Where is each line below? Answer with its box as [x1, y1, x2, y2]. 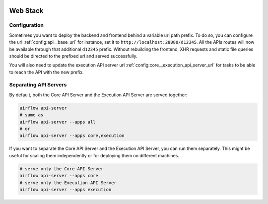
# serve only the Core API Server [19, 166, 104, 171]
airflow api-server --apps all [19, 119, 96, 125]
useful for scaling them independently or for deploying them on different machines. [9, 152, 180, 158]
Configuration [9, 22, 44, 29]
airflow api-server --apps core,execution [19, 133, 125, 138]
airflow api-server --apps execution [19, 187, 112, 192]
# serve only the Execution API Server [19, 180, 117, 186]
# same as [19, 112, 44, 118]
